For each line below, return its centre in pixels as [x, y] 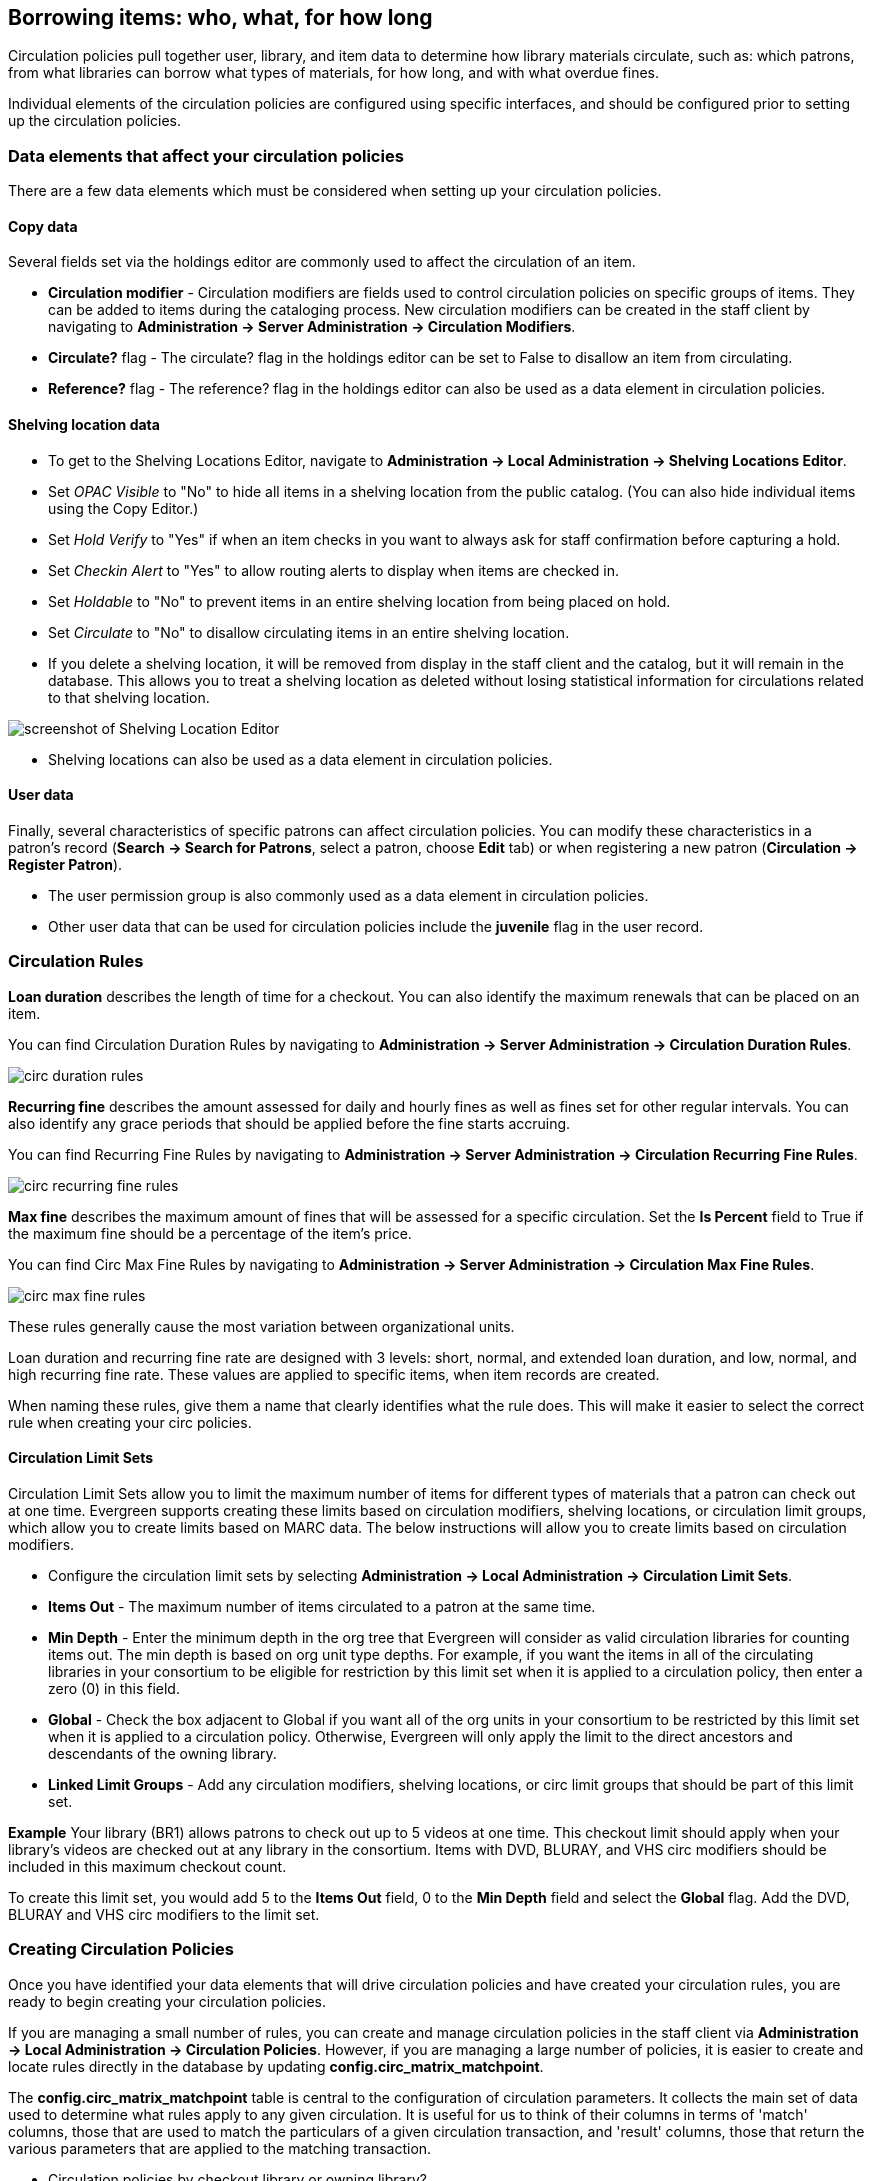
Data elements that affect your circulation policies [206, 155]
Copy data [43, 226]
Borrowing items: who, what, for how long [220, 17]
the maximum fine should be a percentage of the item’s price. [210, 1233]
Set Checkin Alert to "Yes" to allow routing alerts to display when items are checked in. [333, 570]
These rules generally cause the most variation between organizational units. [261, 1326]
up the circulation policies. [94, 121]
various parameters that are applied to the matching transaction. [220, 2148]
